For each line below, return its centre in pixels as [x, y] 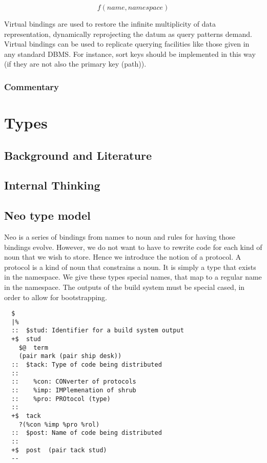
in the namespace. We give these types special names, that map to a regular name [133, 277]
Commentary [32, 86]
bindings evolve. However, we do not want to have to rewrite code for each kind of [133, 247]
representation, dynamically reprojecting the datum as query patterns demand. [128, 34]
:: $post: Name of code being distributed [87, 433]
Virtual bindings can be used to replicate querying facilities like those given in [127, 44]
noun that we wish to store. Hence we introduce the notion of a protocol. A [123, 257]
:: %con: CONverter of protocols [74, 382]
